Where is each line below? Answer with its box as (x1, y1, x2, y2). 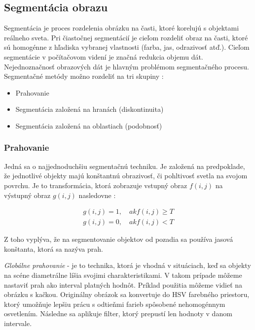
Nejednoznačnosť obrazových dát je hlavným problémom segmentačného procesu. (4, 61, 249, 71)
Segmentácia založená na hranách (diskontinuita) (15, 104, 164, 114)
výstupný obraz (4, 190, 51, 200)
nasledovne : (78, 190, 116, 200)
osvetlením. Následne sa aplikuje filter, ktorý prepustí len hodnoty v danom (4, 308, 232, 319)
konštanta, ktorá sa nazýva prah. (4, 243, 103, 254)
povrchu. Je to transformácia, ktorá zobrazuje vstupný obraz (4, 180, 187, 190)
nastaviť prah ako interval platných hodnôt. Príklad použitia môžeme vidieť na (4, 279, 243, 290)
